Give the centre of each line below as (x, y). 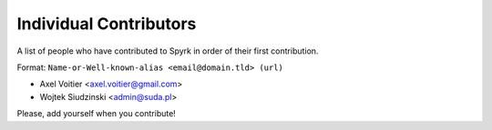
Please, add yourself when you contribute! (97, 114)
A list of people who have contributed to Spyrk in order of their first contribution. (168, 51)
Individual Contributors (107, 24)
